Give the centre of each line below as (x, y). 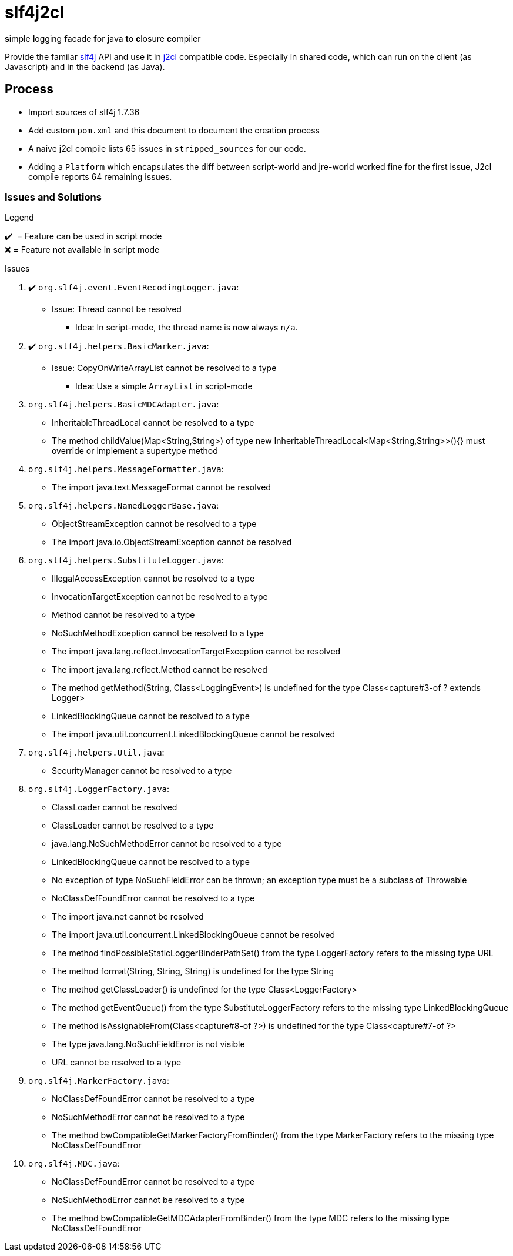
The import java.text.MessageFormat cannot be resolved (161, 487)
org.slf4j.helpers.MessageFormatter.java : (126, 469)
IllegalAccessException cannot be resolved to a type (153, 579)
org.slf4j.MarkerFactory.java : (99, 1081)
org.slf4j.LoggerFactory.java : (99, 789)
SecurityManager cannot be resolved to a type (142, 771)
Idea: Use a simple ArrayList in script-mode (164, 386)
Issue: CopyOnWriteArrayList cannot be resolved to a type (164, 368)
